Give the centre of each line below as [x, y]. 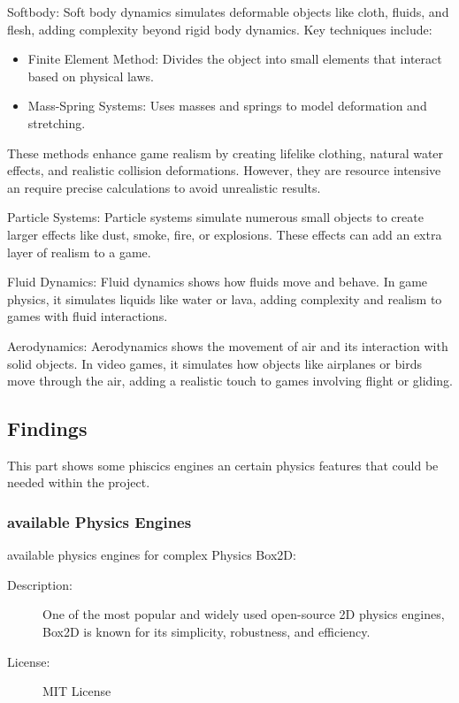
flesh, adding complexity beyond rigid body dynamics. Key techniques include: [220, 29]
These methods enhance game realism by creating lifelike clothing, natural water [226, 153]
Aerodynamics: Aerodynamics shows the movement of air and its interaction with [228, 345]
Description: [40, 584]
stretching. [57, 122]
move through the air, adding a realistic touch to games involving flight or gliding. [230, 381]
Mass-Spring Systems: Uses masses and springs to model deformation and [227, 106]
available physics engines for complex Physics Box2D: [152, 555]
